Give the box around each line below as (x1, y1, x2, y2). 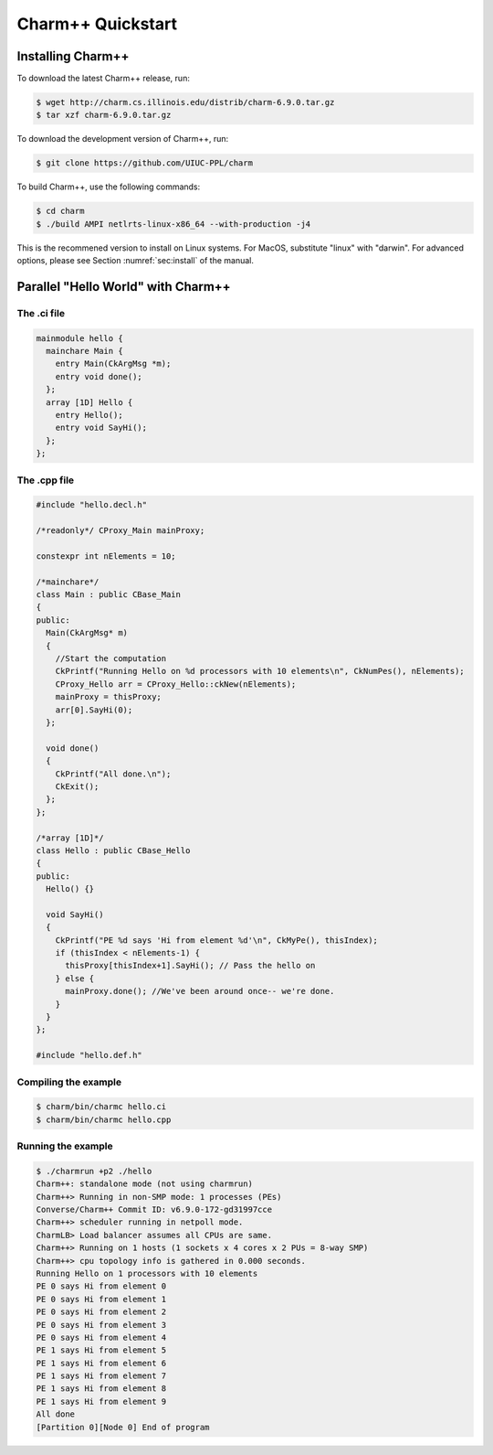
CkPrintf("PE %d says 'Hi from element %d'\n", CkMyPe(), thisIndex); (55, 935, 379, 946)
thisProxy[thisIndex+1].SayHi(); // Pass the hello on (65, 960, 316, 971)
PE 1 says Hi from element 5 (36, 1345, 167, 1355)
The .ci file (16, 306, 66, 319)
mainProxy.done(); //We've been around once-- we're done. (65, 986, 335, 997)
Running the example (16, 1139, 113, 1152)
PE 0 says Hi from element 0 (36, 1281, 167, 1291)
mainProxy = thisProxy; (55, 691, 162, 702)
